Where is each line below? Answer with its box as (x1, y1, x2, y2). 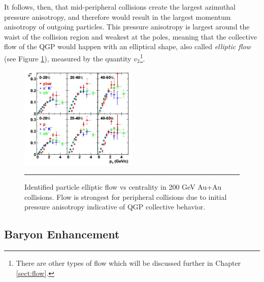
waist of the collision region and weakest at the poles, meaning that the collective (4, 31, 257, 42)
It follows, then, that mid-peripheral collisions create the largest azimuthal (4, 2, 236, 12)
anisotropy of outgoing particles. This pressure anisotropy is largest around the (4, 21, 250, 32)
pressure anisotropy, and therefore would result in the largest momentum (4, 11, 231, 22)
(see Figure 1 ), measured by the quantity (4, 53, 131, 63)
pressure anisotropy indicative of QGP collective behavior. (24, 201, 206, 212)
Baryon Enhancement (4, 226, 120, 242)
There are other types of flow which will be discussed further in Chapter (16, 258, 241, 268)
